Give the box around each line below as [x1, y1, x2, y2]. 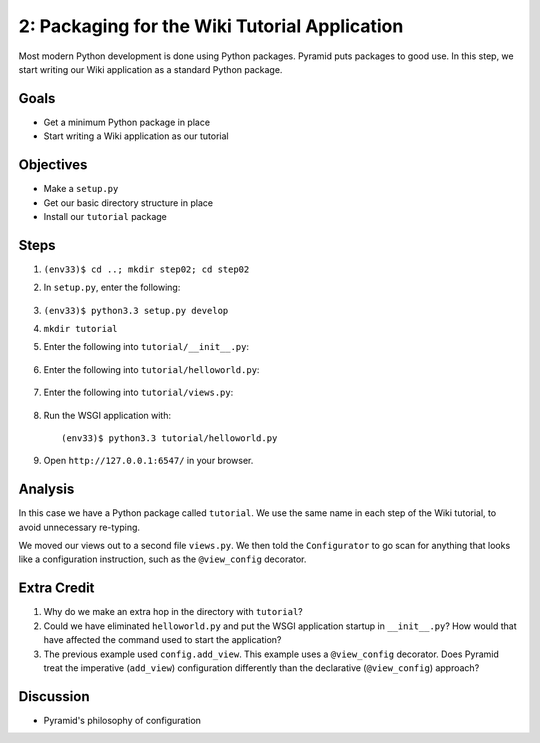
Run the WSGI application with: [43, 409, 172, 421]
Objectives [18, 156, 88, 174]
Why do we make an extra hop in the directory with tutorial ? [43, 606, 304, 618]
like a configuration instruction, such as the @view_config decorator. [18, 553, 307, 565]
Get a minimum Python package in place [43, 116, 210, 128]
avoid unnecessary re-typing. [18, 521, 140, 533]
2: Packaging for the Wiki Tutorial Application [18, 15, 404, 37]
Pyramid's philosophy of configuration [43, 714, 202, 726]
